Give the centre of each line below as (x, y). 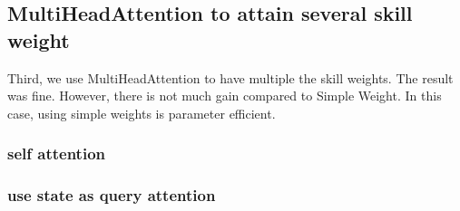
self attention (56, 153)
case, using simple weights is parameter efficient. (142, 113)
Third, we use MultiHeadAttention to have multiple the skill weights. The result (230, 77)
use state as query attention (112, 195)
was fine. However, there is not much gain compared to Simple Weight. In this (225, 96)
